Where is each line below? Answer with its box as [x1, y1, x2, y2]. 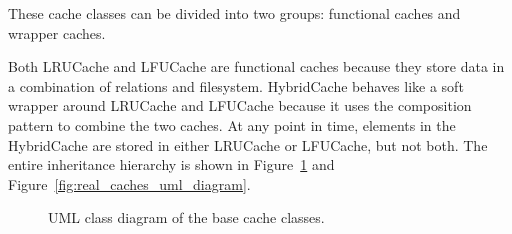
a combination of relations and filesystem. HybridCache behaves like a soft [8, 75, 464, 96]
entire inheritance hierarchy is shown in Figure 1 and [8, 154, 335, 175]
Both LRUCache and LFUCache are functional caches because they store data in [8, 56, 505, 77]
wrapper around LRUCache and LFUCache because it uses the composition [8, 95, 472, 116]
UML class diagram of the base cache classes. [48, 207, 325, 228]
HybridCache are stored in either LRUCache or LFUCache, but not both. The [8, 134, 488, 155]
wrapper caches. [8, 22, 106, 43]
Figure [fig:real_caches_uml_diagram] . [8, 173, 251, 194]
